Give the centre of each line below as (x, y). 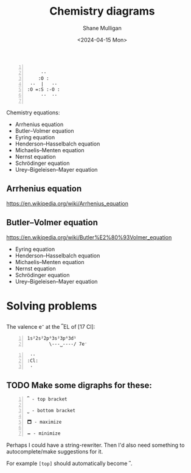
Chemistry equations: (33, 113)
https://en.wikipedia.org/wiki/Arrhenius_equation (68, 203)
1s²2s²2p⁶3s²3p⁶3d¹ (52, 338)
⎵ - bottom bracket (51, 411)
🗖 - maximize (44, 422)
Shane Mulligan (102, 28)
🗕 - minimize (44, 433)
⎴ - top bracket (47, 399)
